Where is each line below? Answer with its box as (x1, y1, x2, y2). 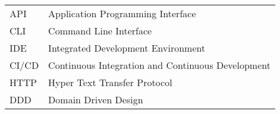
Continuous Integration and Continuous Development (48, 58, 270, 72)
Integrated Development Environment (48, 41, 206, 55)
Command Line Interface (48, 24, 152, 37)
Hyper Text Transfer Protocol (48, 75, 172, 89)
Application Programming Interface (48, 7, 196, 20)
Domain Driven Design (48, 93, 143, 106)
